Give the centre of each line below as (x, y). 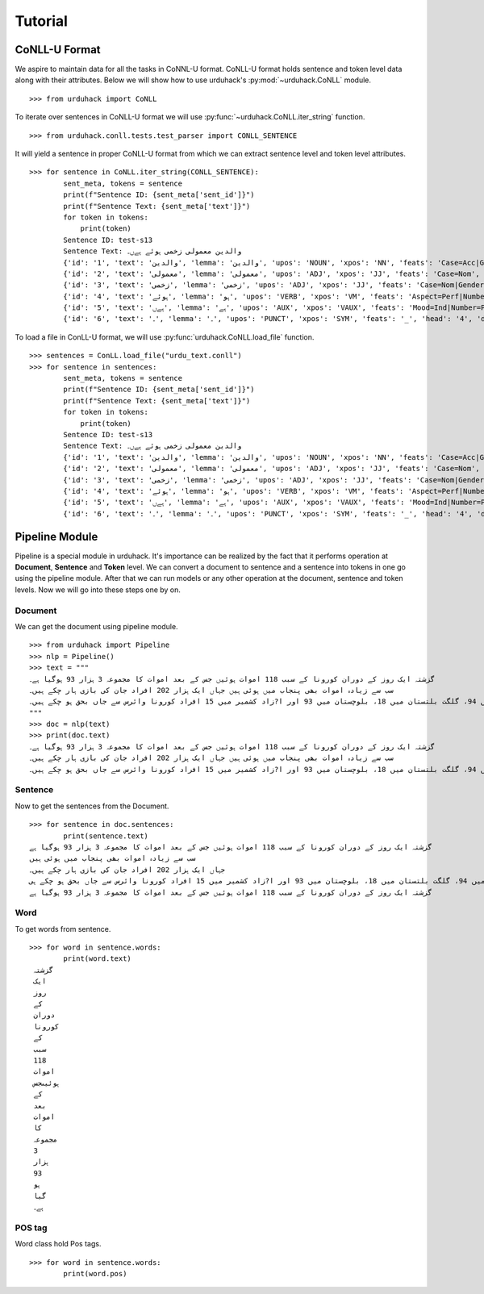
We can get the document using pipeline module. (96, 626)
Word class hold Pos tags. (58, 1244)
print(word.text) (98, 959)
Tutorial (42, 21)
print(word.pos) (95, 1273)
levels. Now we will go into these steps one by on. (98, 590)
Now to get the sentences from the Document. (92, 806)
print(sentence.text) (106, 836)
